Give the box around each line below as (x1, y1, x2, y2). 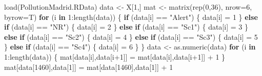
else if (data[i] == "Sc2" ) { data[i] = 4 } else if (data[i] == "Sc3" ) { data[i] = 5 (4, 31, 258, 42)
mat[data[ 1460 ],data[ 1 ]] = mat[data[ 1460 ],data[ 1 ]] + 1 (4, 61, 173, 72)
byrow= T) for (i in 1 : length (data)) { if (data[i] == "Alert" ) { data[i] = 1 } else (4, 11, 258, 22)
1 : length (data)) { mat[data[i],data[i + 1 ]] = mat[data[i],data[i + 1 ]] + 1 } (4, 51, 226, 62)
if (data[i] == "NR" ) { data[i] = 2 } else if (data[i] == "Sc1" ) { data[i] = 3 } (4, 21, 248, 32)
